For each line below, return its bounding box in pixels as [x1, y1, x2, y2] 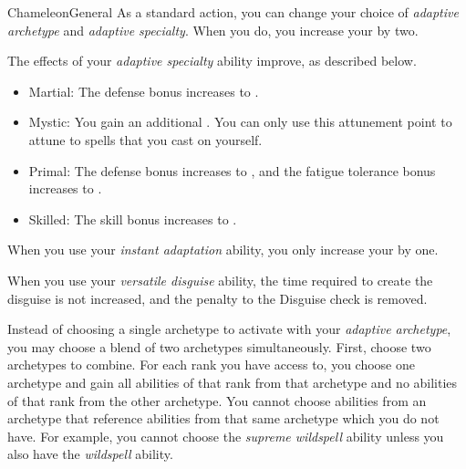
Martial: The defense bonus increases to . [28, 81, 259, 100]
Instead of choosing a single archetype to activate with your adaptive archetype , [7, 319, 451, 339]
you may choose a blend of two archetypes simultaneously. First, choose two [7, 337, 431, 356]
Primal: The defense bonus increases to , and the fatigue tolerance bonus [28, 161, 436, 180]
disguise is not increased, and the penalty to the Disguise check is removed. [7, 288, 428, 307]
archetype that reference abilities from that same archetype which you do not [7, 409, 440, 428]
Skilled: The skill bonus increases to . [28, 209, 237, 228]
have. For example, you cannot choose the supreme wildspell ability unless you [7, 426, 444, 445]
